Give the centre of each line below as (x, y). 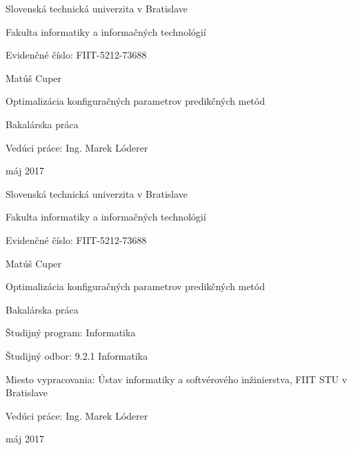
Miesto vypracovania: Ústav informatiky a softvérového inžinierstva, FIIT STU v (176, 379)
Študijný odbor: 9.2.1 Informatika (77, 355)
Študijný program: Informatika (71, 333)
